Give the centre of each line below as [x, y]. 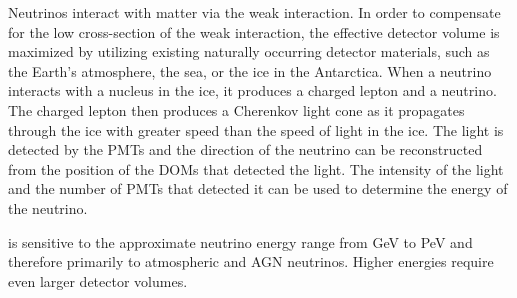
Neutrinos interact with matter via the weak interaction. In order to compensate [254, 12]
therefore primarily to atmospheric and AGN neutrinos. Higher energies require [251, 261]
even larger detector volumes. [98, 280]
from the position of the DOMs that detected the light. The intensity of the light [256, 168]
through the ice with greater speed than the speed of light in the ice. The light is [256, 129]
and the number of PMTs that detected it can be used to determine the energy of [258, 188]
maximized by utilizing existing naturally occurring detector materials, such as [249, 51]
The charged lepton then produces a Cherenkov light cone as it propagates [236, 109]
